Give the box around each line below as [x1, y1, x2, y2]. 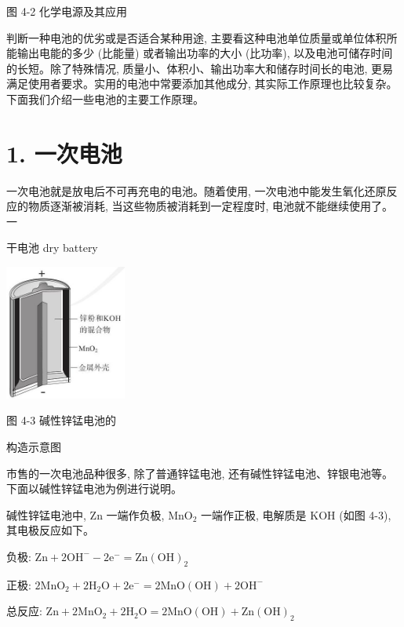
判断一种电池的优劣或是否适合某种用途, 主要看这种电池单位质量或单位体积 [6, 29, 387, 46]
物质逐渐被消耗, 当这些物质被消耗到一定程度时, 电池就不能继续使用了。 [27, 198, 394, 214]
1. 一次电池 [6, 137, 122, 169]
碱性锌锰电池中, [6, 506, 86, 523]
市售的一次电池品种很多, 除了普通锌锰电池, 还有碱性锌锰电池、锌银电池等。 [6, 465, 394, 481]
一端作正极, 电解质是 [201, 506, 307, 523]
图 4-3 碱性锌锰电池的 [6, 412, 116, 428]
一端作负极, [106, 506, 165, 523]
